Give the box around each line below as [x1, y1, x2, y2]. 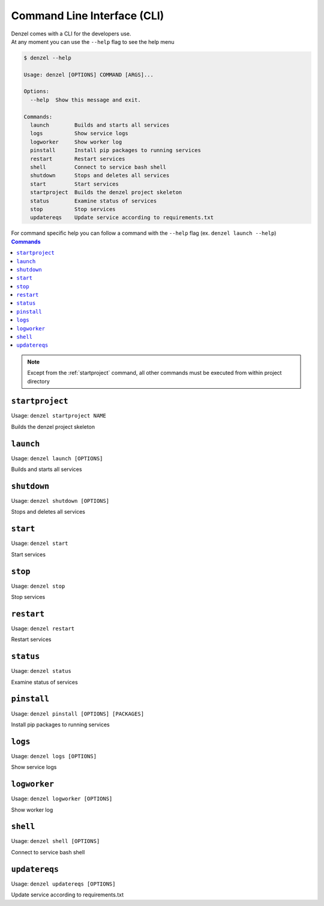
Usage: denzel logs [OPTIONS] [11, 752, 97, 759]
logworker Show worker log [30, 138, 122, 145]
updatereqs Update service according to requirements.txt [30, 214, 214, 221]
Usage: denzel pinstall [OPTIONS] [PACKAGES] [11, 710, 144, 717]
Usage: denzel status [11, 667, 71, 675]
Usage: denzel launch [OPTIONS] [11, 454, 103, 462]
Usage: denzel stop [11, 582, 65, 589]
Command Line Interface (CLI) [11, 9, 164, 22]
